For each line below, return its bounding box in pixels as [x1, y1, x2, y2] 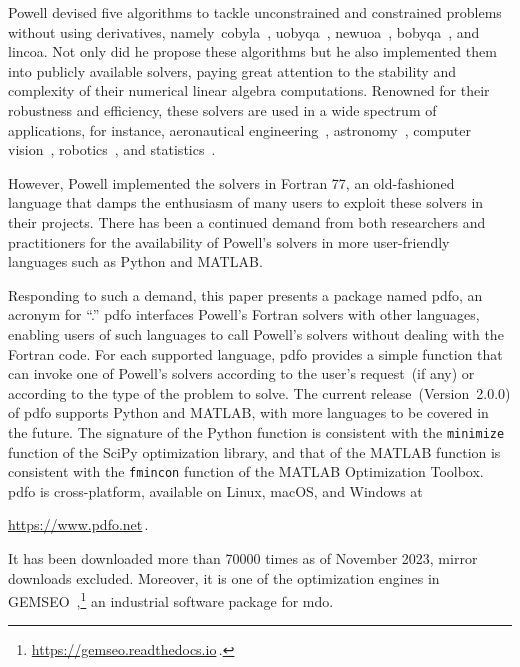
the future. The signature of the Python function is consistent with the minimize [8, 421, 505, 442]
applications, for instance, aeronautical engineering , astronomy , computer [8, 119, 471, 140]
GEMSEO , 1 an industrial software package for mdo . [8, 588, 334, 611]
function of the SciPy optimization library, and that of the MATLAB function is [8, 441, 501, 462]
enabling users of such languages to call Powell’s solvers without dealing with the [8, 323, 504, 344]
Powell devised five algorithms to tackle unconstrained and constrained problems [8, 2, 502, 22]
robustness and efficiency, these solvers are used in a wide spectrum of [8, 99, 437, 120]
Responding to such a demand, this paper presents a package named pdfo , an [8, 284, 483, 305]
